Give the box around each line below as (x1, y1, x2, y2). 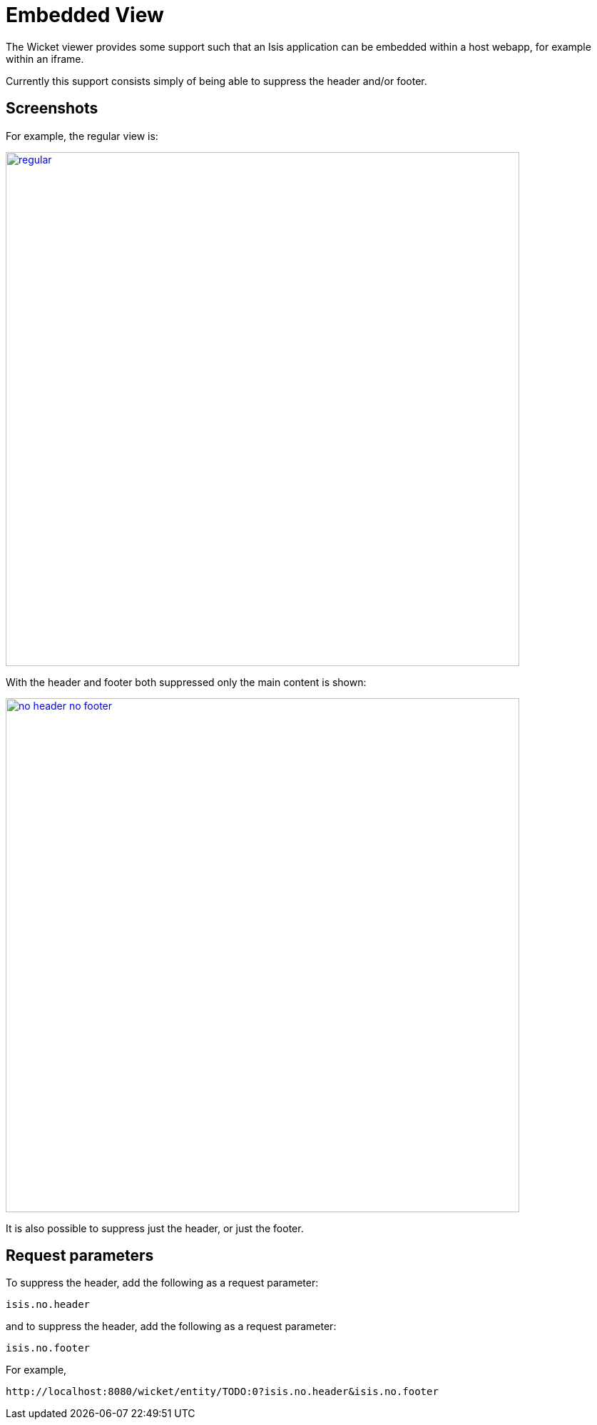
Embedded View (6, 3, 164, 27)
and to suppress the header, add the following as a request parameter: (6, 1320, 337, 1333)
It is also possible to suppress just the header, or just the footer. (6, 1222, 304, 1234)
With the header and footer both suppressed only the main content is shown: (6, 675, 367, 688)
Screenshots (6, 99, 98, 118)
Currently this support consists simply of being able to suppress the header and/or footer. (6, 74, 427, 87)
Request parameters (6, 1247, 154, 1265)
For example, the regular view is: (6, 129, 158, 142)
